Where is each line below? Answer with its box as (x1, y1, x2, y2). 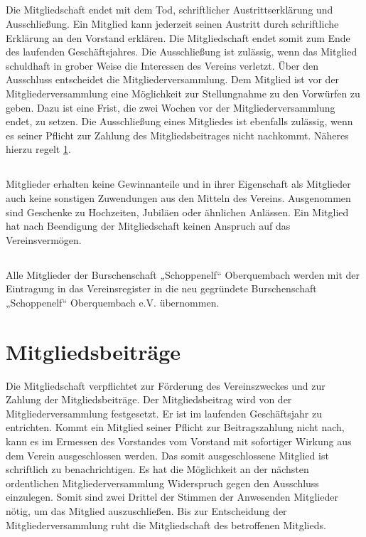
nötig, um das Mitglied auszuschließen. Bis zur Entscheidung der (6, 503, 287, 518)
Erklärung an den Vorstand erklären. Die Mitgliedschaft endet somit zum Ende (6, 30, 350, 45)
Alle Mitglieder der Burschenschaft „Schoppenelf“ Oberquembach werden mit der (6, 267, 360, 282)
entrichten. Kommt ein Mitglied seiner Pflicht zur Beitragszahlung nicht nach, (6, 420, 345, 435)
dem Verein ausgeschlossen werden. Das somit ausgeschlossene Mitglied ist (6, 447, 329, 462)
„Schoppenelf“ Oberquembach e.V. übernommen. (6, 294, 220, 309)
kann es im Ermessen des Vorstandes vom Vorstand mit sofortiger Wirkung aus (6, 433, 352, 448)
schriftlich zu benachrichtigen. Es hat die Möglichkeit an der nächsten (6, 462, 309, 477)
